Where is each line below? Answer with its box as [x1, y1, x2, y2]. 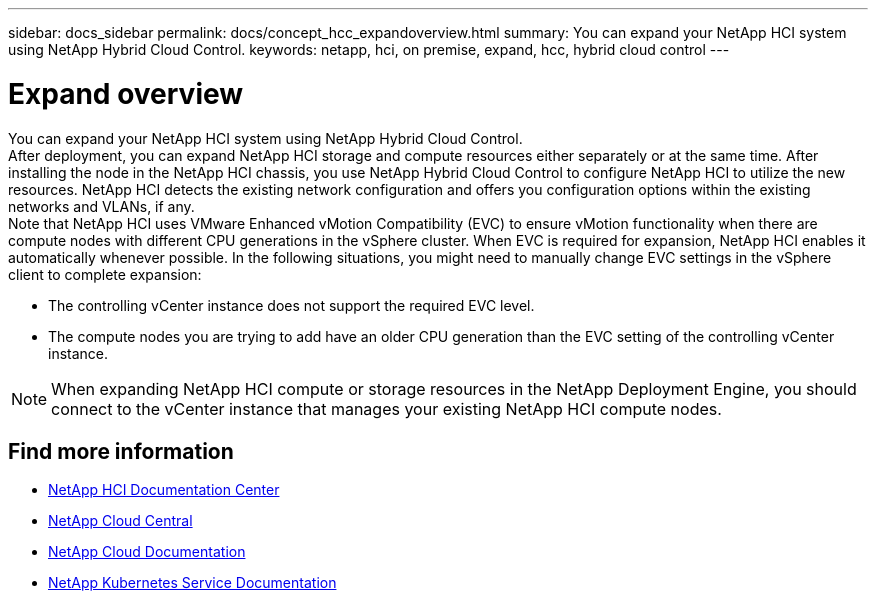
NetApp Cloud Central [48, 512, 193, 530]
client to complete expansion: [8, 265, 202, 283]
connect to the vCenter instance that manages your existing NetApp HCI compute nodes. [51, 398, 722, 419]
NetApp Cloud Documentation [48, 543, 246, 561]
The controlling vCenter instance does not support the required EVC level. [48, 296, 535, 314]
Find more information [8, 438, 234, 464]
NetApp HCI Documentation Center [48, 481, 280, 499]
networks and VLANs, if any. [8, 197, 195, 215]
